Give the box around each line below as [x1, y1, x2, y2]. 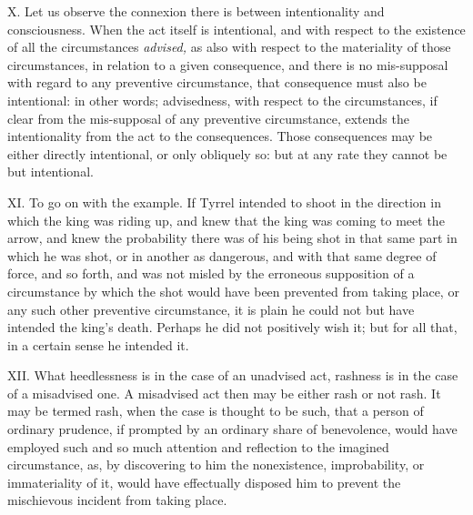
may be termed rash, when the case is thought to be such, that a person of [7, 401, 424, 420]
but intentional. [7, 162, 94, 181]
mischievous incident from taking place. [7, 490, 227, 510]
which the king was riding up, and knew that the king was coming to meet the [7, 210, 445, 229]
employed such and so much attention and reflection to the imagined [7, 437, 389, 456]
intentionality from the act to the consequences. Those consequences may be [7, 126, 433, 146]
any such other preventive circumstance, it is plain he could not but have [7, 299, 415, 318]
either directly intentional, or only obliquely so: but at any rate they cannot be [7, 144, 448, 163]
